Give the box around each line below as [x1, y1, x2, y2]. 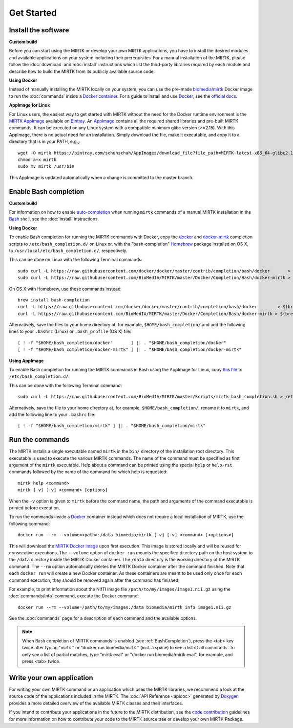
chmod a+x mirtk [18, 157, 57, 162]
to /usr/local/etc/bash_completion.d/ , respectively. [9, 248, 127, 253]
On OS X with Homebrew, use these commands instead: [9, 286, 122, 292]
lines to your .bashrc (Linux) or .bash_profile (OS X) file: [9, 328, 132, 335]
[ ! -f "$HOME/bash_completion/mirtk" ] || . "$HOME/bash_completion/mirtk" [18, 423, 206, 429]
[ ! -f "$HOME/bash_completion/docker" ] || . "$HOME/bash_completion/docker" [18, 340, 227, 345]
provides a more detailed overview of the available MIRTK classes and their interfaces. [9, 700, 183, 706]
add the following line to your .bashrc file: [9, 411, 96, 417]
